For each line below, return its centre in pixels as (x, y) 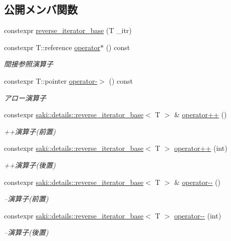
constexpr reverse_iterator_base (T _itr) (68, 30)
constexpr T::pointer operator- (51, 80)
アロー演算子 (25, 97)
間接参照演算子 (29, 64)
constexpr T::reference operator (52, 47)
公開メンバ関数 (41, 9)
